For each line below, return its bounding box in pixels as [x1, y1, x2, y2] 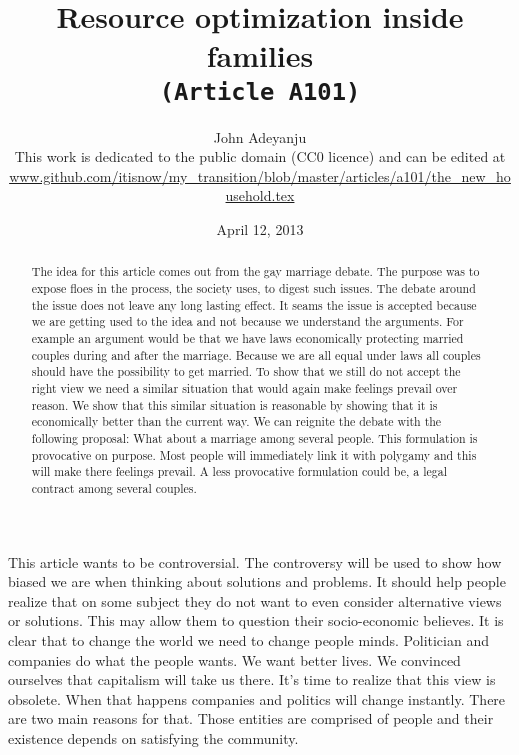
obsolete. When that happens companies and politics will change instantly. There [8, 688, 506, 709]
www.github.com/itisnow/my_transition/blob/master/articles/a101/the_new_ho [9, 165, 511, 186]
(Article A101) [159, 77, 361, 106]
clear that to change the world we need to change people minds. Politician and [8, 629, 489, 650]
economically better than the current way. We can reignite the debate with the [31, 413, 442, 430]
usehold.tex [225, 185, 295, 206]
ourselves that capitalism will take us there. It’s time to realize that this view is [8, 669, 496, 690]
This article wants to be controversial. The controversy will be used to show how [8, 551, 502, 572]
